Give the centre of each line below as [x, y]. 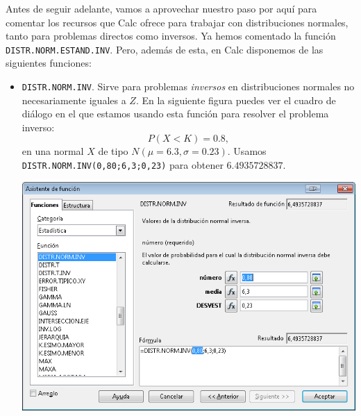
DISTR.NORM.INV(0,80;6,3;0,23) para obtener [123, 165]
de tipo [113, 151]
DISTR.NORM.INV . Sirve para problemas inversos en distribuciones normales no [188, 86]
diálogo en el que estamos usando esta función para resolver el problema [175, 114]
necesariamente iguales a [74, 100]
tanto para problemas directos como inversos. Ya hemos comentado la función [171, 36]
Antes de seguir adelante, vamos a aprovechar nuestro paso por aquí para [161, 8]
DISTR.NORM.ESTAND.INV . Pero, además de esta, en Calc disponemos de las [165, 49]
